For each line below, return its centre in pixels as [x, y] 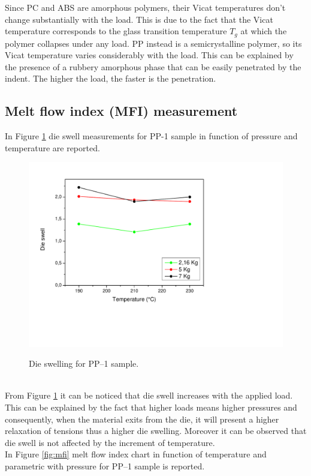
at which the [264, 31]
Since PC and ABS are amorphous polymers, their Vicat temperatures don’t [145, 7]
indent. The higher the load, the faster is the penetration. [111, 78]
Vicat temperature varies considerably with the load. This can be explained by [149, 55]
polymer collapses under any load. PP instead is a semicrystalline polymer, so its [153, 43]
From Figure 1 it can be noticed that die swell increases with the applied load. [149, 395]
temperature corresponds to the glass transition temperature [116, 31]
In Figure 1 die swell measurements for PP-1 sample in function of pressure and [151, 136]
